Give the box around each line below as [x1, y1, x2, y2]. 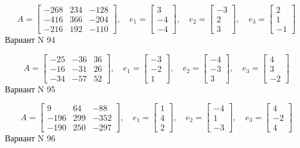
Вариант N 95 [5, 82, 55, 95]
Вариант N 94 [5, 33, 55, 46]
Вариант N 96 [5, 132, 55, 144]
